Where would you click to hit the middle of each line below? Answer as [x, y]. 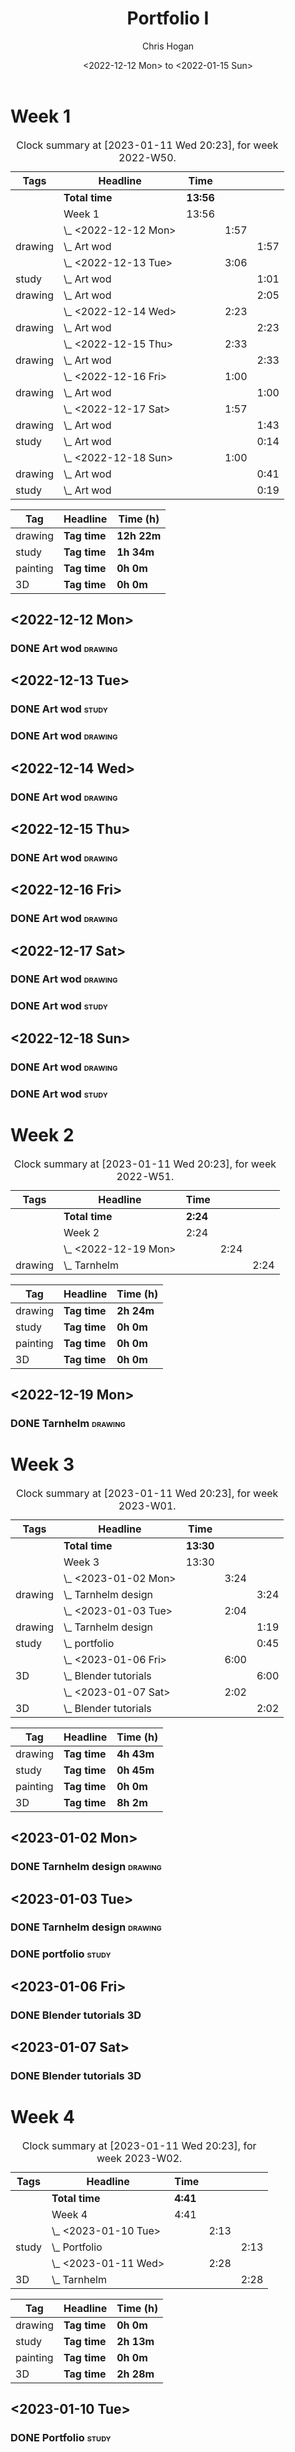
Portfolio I [168, 18]
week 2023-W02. [139, 2158]
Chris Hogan [168, 46]
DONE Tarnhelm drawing [68, 1423]
